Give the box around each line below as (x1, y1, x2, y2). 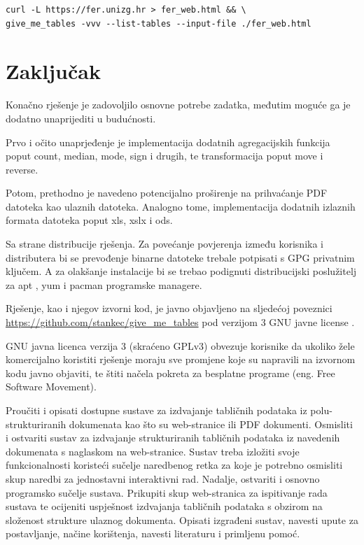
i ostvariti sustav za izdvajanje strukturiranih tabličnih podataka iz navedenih (6, 430, 340, 445)
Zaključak (6, 57, 101, 85)
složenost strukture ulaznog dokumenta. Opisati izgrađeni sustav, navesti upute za (6, 512, 358, 527)
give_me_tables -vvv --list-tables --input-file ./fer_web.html (6, 18, 311, 29)
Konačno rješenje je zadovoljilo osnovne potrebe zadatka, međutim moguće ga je (6, 97, 351, 112)
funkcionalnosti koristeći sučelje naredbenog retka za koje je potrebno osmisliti (6, 458, 343, 472)
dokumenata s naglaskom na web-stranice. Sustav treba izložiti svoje (6, 444, 300, 458)
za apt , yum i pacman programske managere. (6, 277, 202, 292)
